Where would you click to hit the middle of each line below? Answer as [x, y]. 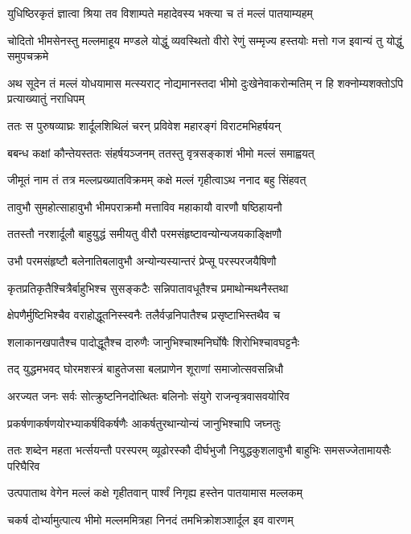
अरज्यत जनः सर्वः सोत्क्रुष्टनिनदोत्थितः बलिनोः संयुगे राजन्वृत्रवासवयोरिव [148, 395]
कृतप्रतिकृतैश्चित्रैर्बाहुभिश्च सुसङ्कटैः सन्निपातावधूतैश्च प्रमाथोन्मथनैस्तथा [148, 288]
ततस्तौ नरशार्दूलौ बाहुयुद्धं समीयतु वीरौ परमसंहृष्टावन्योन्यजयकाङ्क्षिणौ [144, 234]
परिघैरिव [24, 465]
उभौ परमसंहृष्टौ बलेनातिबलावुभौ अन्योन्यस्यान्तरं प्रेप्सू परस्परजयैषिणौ [142, 260]
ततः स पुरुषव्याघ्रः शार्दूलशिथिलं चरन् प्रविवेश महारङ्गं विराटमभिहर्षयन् [144, 125]
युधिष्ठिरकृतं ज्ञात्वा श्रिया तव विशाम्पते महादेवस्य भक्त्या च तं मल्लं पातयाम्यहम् [160, 13]
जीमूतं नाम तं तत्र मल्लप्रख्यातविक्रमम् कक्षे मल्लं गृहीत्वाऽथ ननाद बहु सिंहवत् [157, 180]
